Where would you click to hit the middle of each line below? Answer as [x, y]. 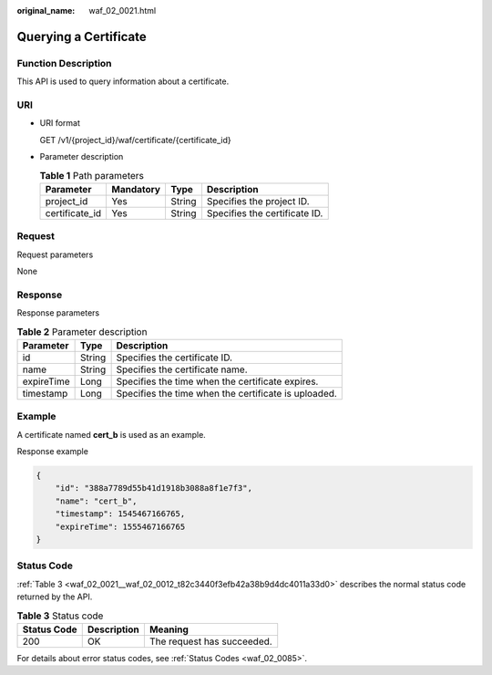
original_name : [46, 10]
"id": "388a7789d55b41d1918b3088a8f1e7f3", [154, 488]
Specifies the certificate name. [182, 369]
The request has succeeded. [210, 641]
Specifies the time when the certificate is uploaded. [226, 393]
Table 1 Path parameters [92, 175]
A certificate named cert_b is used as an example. [112, 434]
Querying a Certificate [82, 36]
